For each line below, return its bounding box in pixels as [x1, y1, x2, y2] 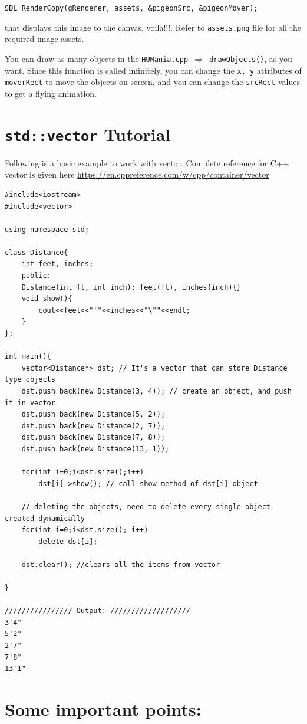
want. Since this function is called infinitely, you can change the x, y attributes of [5, 64, 302, 76]
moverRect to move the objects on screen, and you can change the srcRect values [5, 76, 300, 88]
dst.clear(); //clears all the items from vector [21, 560, 220, 569]
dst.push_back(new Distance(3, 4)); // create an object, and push [21, 387, 292, 395]
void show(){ [21, 294, 72, 303]
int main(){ [5, 352, 51, 361]
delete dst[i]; [38, 537, 98, 546]
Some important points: [5, 697, 202, 721]
